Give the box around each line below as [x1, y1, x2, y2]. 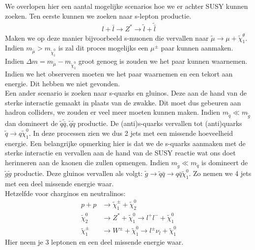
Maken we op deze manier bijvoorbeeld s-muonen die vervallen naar [5, 32, 209, 43]
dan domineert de [5, 118, 58, 128]
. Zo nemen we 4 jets [189, 168, 252, 178]
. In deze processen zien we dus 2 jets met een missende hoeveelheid [28, 127, 233, 138]
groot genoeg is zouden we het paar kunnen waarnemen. [78, 55, 248, 66]
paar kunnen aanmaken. [161, 43, 233, 53]
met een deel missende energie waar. [5, 178, 114, 189]
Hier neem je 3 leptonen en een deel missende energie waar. [5, 237, 184, 247]
